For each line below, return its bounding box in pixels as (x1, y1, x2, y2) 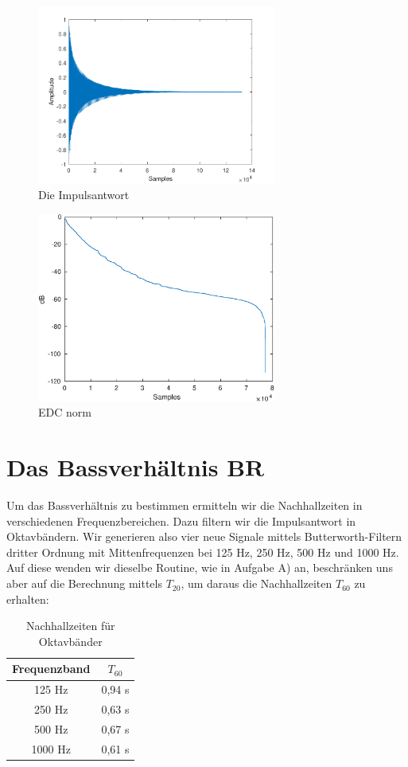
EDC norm (38, 404, 91, 421)
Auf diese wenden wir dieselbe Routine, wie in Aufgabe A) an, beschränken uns (6, 559, 393, 576)
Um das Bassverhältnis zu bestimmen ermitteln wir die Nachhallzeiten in (6, 497, 363, 514)
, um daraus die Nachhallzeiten (181, 575, 332, 592)
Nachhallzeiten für (25, 617, 115, 634)
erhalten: (6, 590, 49, 607)
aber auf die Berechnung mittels (6, 575, 162, 592)
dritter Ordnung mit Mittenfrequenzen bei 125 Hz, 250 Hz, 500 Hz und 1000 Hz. (6, 543, 399, 560)
